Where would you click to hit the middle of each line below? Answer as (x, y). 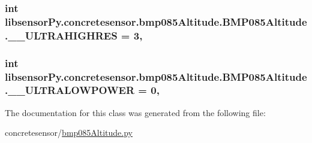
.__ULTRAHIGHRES (61, 35)
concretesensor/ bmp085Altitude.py (69, 133)
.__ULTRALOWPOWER (70, 90)
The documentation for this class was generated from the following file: (135, 112)
